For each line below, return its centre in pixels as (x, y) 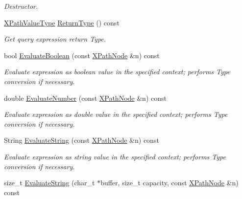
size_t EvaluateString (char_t (49, 183)
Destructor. (21, 6)
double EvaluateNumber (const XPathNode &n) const (85, 98)
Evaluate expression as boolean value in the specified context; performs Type (117, 72)
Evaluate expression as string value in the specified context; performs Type (115, 156)
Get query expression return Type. (55, 39)
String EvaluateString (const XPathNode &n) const (82, 140)
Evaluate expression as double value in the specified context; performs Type (116, 114)
